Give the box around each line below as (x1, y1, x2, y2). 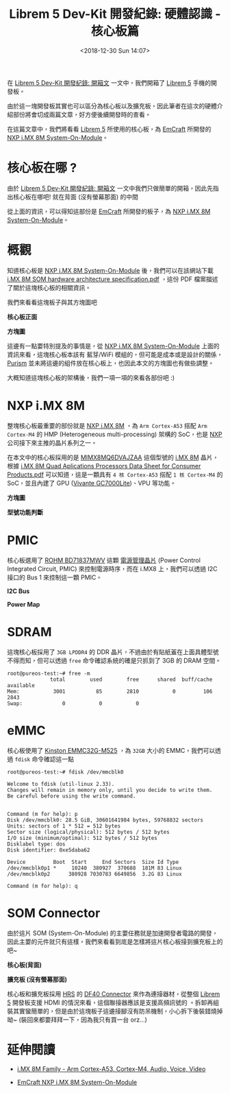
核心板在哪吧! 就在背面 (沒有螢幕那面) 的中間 (12, 193, 139, 201)
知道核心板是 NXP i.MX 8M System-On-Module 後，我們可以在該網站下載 (7, 266, 214, 274)
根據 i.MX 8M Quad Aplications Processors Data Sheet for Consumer (7, 461, 201, 470)
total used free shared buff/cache (50, 676, 213, 683)
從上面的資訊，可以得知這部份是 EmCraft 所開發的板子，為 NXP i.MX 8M (7, 207, 211, 215)
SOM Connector (7, 905, 101, 921)
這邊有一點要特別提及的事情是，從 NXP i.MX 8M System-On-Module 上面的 (7, 341, 220, 350)
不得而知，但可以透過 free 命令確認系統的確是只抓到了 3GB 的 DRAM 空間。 (7, 656, 221, 664)
